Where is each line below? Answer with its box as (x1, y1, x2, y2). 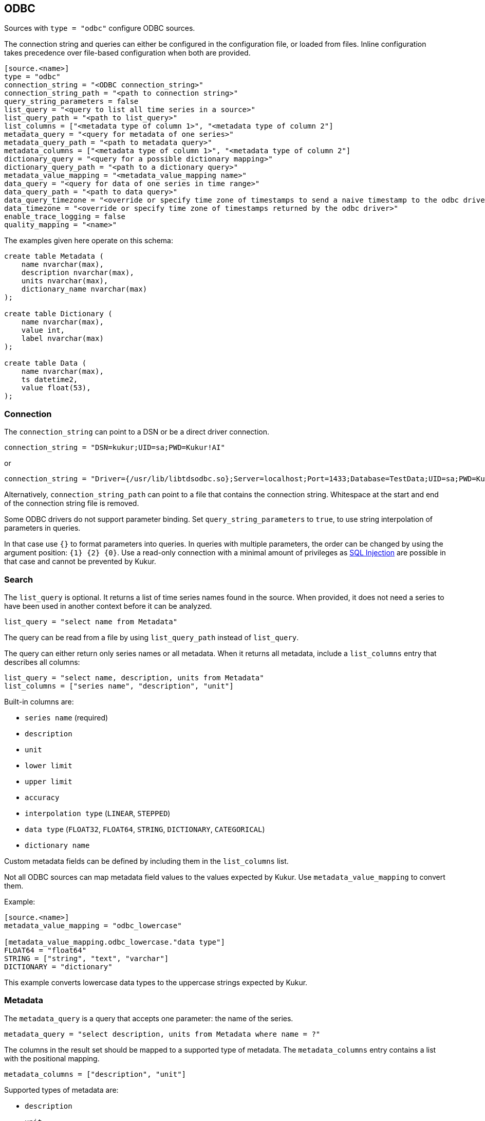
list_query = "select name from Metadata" (4, 617, 178, 626)
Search (4, 574, 33, 585)
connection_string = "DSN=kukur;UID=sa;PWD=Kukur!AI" (4, 443, 225, 452)
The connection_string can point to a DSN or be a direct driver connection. (4, 427, 270, 437)
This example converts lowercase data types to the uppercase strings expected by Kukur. (4, 978, 308, 987)
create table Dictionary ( (4, 310, 113, 318)
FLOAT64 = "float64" (4, 946, 87, 954)
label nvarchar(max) (21, 334, 104, 343)
